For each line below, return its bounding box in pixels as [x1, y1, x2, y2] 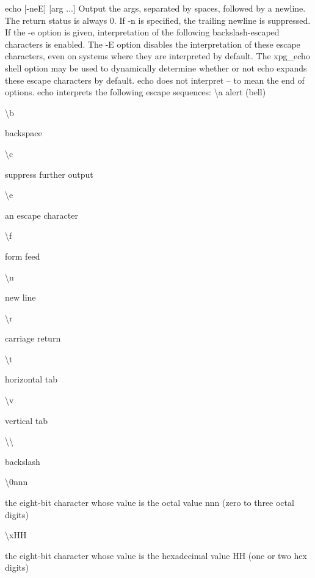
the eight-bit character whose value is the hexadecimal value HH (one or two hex [5, 549, 307, 562]
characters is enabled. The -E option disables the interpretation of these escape [5, 37, 300, 50]
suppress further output [5, 167, 93, 180]
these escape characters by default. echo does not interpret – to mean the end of [5, 73, 305, 86]
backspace [5, 126, 42, 139]
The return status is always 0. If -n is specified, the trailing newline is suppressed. [5, 13, 311, 26]
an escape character [5, 208, 78, 221]
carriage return [5, 332, 61, 345]
